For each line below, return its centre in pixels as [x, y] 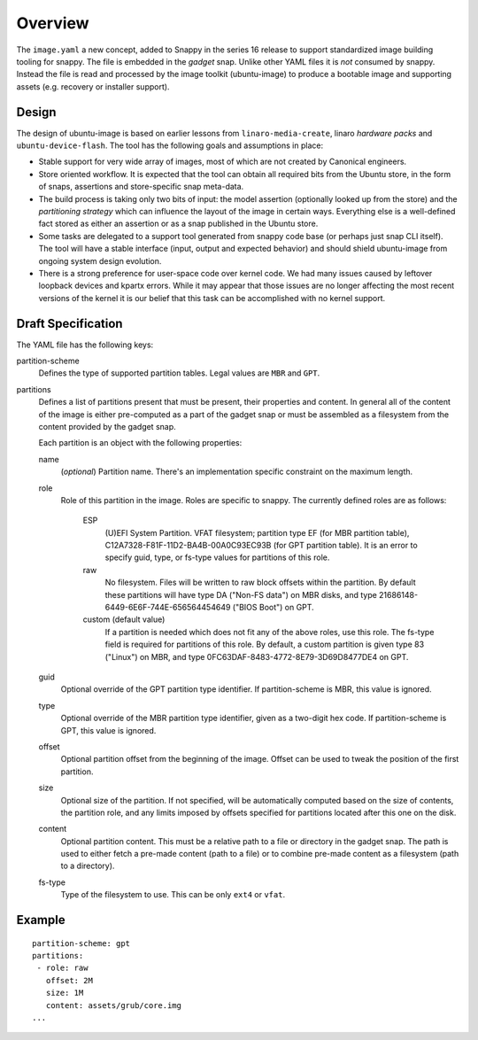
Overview [53, 23]
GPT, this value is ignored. [108, 730]
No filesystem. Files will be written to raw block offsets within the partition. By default [260, 582]
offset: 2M [69, 980]
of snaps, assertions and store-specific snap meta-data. [141, 187]
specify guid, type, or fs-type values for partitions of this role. [217, 557]
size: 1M [65, 993]
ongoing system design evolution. [100, 260]
